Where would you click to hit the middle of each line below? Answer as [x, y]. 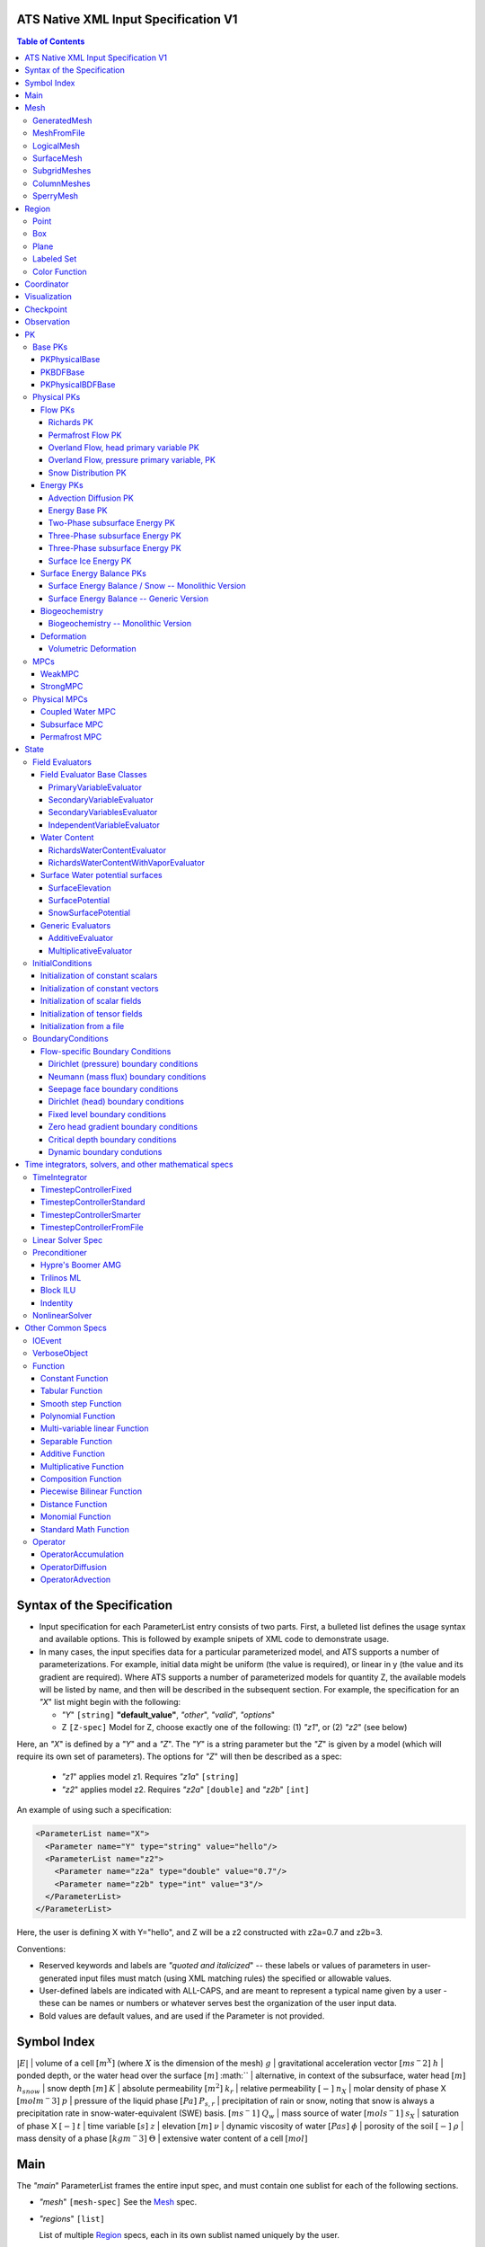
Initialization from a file [83, 1026]
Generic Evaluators [76, 925]
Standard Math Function [85, 1529]
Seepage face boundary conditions [113, 1088]
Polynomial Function [78, 1417]
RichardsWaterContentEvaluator [107, 850]
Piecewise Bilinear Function [92, 1491]
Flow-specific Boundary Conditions [106, 1051]
